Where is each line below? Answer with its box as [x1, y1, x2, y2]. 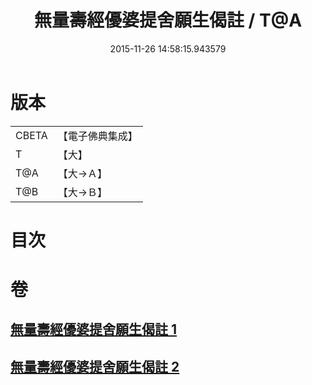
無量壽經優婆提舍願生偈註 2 [10, 358, 180, 375]
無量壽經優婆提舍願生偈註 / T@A [33, 9, 303, 32]
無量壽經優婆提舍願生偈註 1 [10, 321, 178, 338]
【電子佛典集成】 [57, 129, 138, 143]
